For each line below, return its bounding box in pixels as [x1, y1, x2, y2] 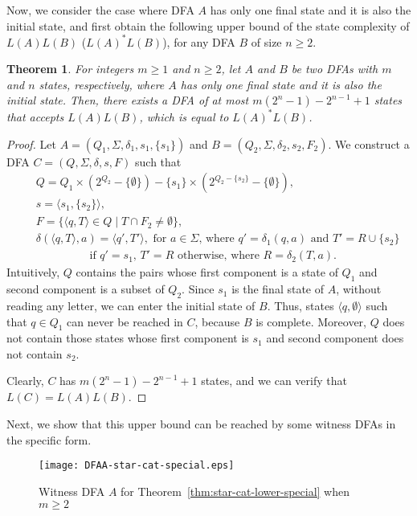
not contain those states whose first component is [6, 330, 249, 346]
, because [194, 313, 240, 330]
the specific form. [6, 431, 92, 448]
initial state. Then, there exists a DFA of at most [6, 92, 249, 109]
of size [251, 33, 282, 50]
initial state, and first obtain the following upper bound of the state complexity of [6, 17, 410, 34]
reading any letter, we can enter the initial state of [6, 297, 256, 313]
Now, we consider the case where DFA [6, 2, 194, 18]
